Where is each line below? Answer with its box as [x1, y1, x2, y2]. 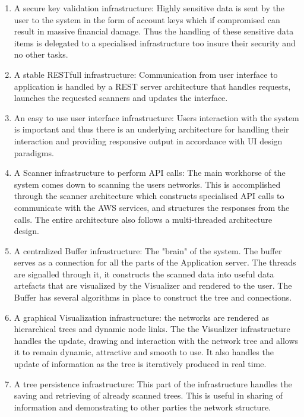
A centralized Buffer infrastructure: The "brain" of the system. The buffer [14, 244, 282, 257]
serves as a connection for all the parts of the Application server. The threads [14, 256, 296, 268]
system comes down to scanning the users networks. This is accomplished [14, 178, 281, 190]
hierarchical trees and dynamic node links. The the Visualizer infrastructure [14, 323, 290, 335]
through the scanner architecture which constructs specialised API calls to [14, 189, 284, 202]
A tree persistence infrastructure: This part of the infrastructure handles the [14, 377, 292, 390]
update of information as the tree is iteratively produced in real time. [14, 358, 267, 370]
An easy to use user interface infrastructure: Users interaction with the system [14, 111, 299, 124]
